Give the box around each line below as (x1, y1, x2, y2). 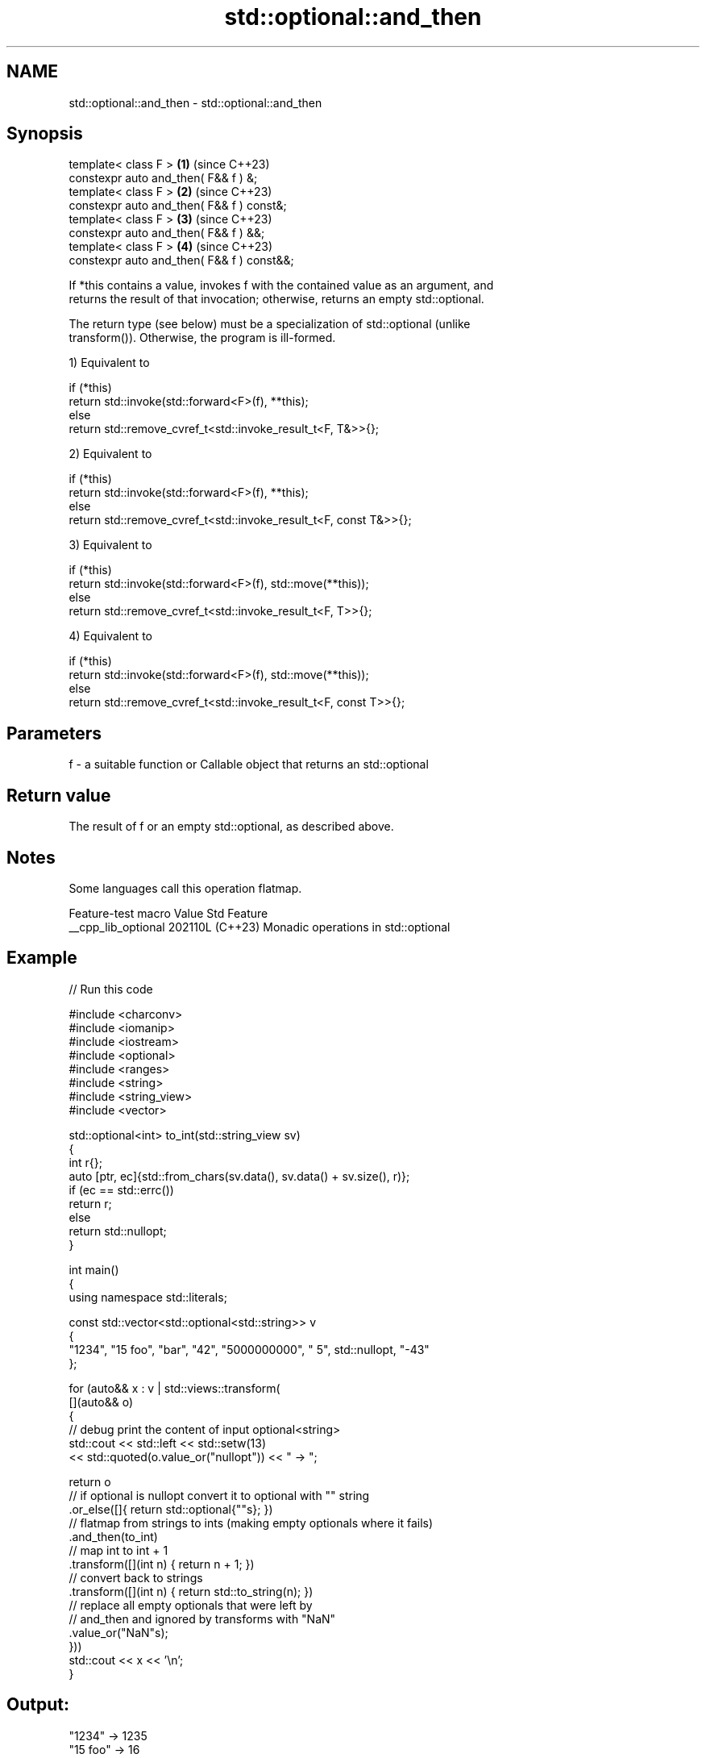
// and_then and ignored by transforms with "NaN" (69, 1611, 336, 1626)
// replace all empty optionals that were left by (69, 1598, 313, 1612)
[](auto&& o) (69, 1394, 134, 1409)
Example (6, 948, 77, 969)
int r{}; (69, 1155, 103, 1169)
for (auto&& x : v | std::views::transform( (69, 1381, 280, 1395)
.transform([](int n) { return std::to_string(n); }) (69, 1584, 314, 1598)
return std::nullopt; (69, 1223, 167, 1238)
